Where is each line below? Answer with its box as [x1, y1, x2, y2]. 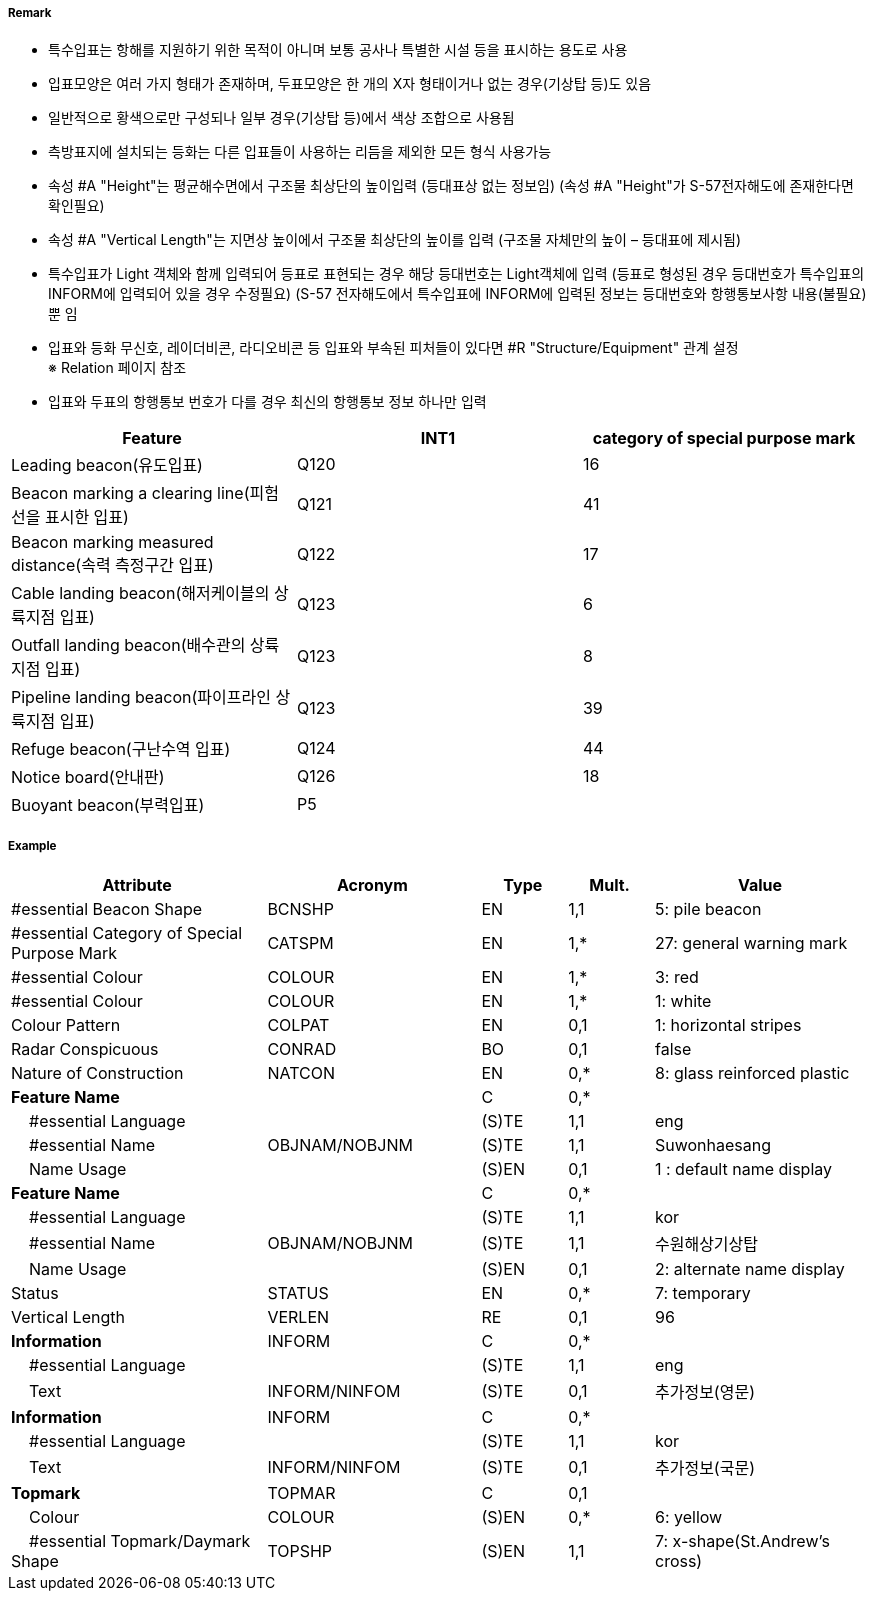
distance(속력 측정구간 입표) [11, 555, 214, 576]
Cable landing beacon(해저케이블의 [11, 583, 270, 604]
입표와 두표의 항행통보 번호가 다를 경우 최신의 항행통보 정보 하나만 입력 [48, 393, 487, 411]
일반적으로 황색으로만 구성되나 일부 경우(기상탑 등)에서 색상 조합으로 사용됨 [48, 109, 515, 127]
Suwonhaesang [654, 1135, 772, 1156]
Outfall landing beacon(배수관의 [11, 635, 246, 656]
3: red [654, 967, 699, 988]
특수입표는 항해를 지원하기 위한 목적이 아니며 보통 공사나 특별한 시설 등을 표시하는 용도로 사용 [48, 41, 628, 59]
